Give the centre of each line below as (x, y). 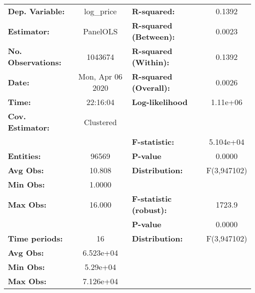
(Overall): (151, 88)
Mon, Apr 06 (100, 76)
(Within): (151, 62)
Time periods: (35, 238)
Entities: (25, 156)
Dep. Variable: (36, 11)
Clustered (101, 122)
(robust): (149, 210)
